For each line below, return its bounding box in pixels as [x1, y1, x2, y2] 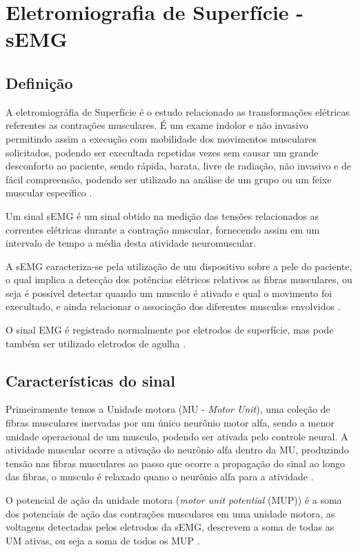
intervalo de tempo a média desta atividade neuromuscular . [6, 236, 257, 250]
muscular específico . [6, 185, 92, 200]
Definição [6, 72, 73, 93]
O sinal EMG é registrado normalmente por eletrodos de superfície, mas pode [6, 323, 334, 337]
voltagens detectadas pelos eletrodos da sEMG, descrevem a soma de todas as [6, 520, 335, 534]
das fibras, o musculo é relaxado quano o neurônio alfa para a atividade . [6, 469, 314, 484]
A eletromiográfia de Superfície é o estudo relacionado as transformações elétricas [6, 104, 350, 119]
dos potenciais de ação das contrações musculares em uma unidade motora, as [6, 506, 335, 520]
